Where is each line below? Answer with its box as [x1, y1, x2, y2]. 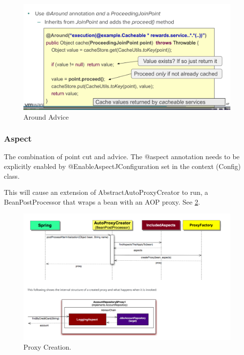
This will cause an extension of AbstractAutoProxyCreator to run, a [4, 187, 208, 197]
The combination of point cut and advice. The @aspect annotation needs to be [4, 151, 240, 162]
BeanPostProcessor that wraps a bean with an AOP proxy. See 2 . [4, 196, 200, 207]
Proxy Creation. [23, 341, 71, 352]
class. [4, 170, 20, 181]
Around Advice [23, 111, 69, 122]
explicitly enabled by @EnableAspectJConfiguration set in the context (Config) [4, 161, 241, 171]
